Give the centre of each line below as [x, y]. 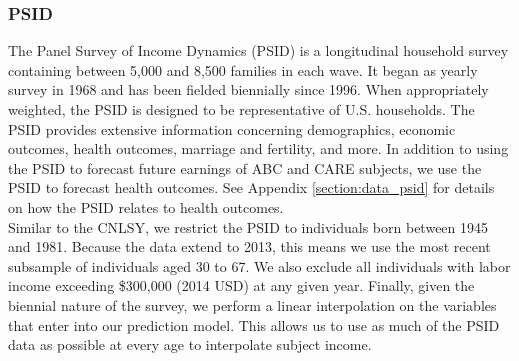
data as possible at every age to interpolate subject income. [190, 344]
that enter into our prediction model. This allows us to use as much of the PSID [254, 324]
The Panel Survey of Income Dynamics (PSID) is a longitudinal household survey [258, 50]
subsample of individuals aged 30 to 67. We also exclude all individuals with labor [259, 265]
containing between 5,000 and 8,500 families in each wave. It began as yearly [243, 69]
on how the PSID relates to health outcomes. [146, 206]
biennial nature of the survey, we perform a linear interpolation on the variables [252, 304]
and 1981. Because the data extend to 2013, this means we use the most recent [249, 246]
